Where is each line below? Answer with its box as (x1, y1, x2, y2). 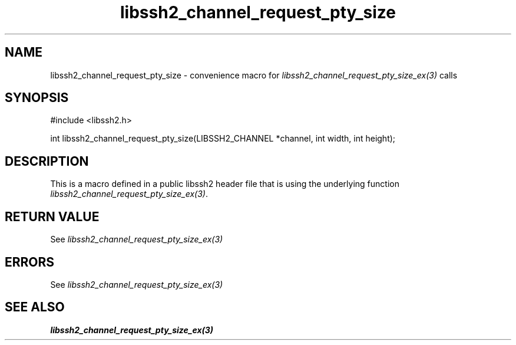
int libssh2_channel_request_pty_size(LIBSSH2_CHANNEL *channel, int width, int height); (50, 133, 396, 144)
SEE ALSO (5, 300, 65, 315)
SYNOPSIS (5, 90, 69, 106)
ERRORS (5, 254, 55, 270)
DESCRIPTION (5, 153, 89, 169)
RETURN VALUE (5, 209, 100, 224)
